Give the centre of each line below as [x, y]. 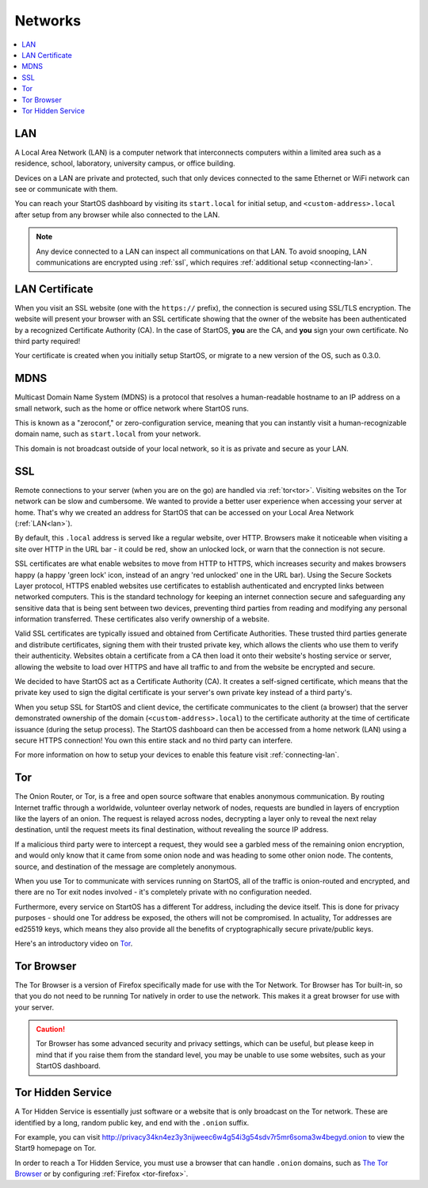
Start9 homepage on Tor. [55, 1148]
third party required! [48, 341]
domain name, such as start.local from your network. [108, 434]
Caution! [51, 1029]
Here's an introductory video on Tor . [74, 943]
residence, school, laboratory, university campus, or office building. [125, 163]
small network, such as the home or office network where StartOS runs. [132, 408]
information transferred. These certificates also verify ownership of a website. [142, 619]
